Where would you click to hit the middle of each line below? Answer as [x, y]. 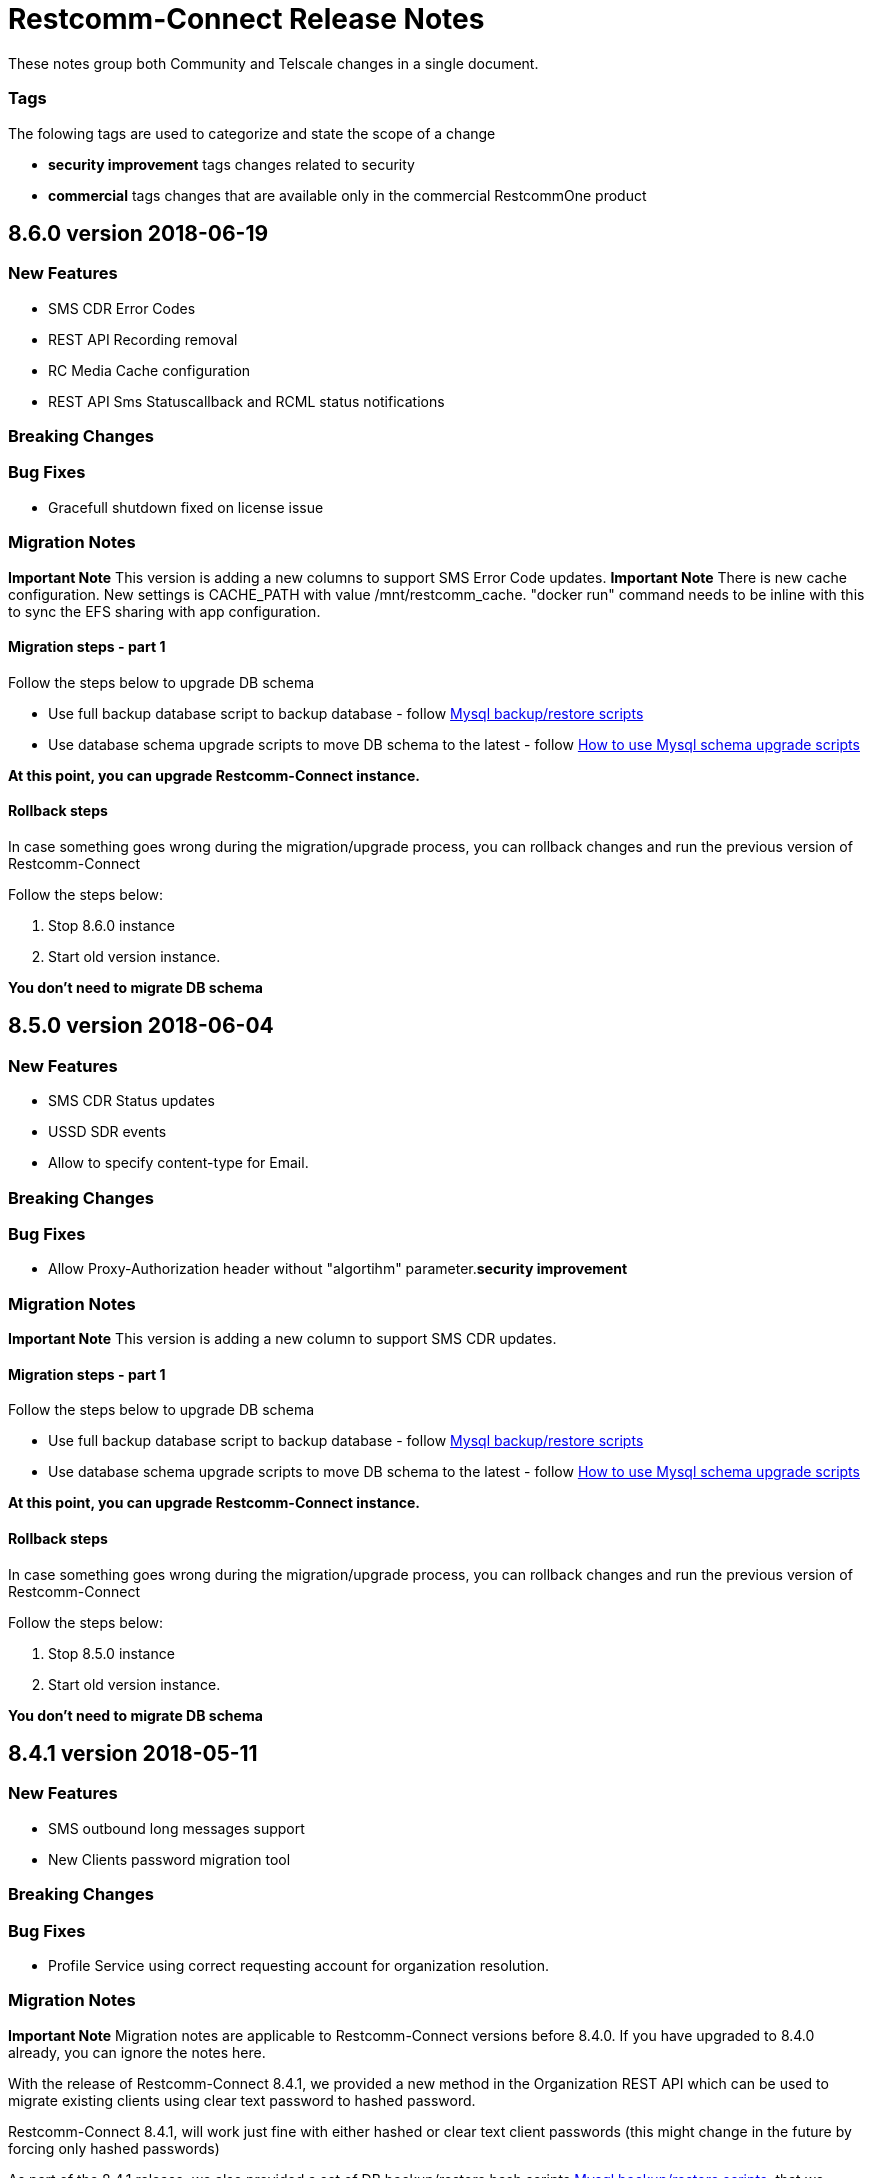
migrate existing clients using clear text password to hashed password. [242, 2100]
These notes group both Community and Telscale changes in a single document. [273, 63]
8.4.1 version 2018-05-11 [133, 1753]
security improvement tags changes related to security [231, 164]
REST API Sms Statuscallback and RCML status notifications [246, 401]
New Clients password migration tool [169, 1859]
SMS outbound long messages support [176, 1828]
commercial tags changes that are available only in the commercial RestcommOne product [347, 195]
